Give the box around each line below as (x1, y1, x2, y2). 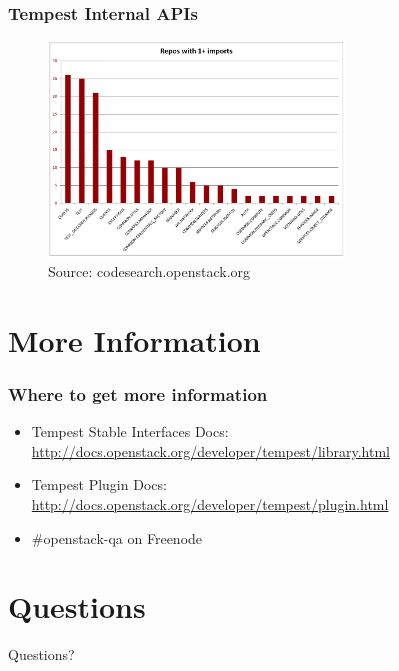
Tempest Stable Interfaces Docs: (31, 421, 229, 442)
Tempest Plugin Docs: (31, 474, 167, 495)
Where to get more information (8, 381, 268, 406)
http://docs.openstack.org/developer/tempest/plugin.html (31, 493, 389, 514)
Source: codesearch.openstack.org (48, 260, 251, 281)
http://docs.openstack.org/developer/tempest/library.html (31, 440, 391, 461)
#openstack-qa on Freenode (31, 527, 203, 548)
